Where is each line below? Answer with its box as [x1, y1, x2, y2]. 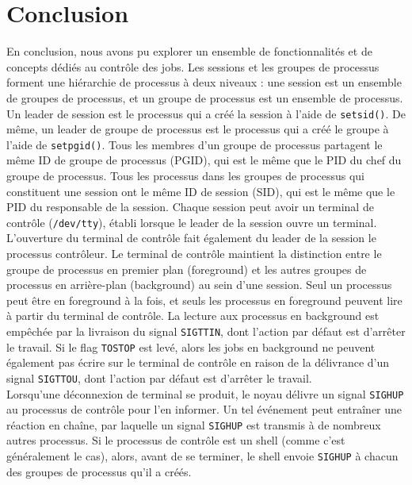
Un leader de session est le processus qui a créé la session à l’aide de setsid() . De [6, 105, 406, 121]
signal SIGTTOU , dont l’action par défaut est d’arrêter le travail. [6, 369, 312, 386]
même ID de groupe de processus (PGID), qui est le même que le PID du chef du [6, 152, 402, 168]
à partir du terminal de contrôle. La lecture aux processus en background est [6, 307, 380, 324]
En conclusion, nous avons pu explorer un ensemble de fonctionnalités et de [6, 43, 372, 60]
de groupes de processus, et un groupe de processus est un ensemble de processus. [6, 89, 403, 106]
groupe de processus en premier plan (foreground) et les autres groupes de [6, 260, 367, 277]
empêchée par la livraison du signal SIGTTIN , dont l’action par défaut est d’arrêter [6, 323, 406, 339]
